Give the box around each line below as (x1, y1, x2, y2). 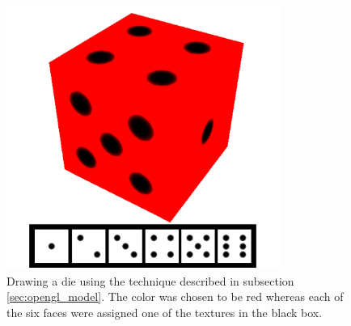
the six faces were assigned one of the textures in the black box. (6, 303, 323, 320)
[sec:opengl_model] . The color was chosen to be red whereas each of (6, 288, 344, 305)
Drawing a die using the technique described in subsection (6, 272, 294, 289)
